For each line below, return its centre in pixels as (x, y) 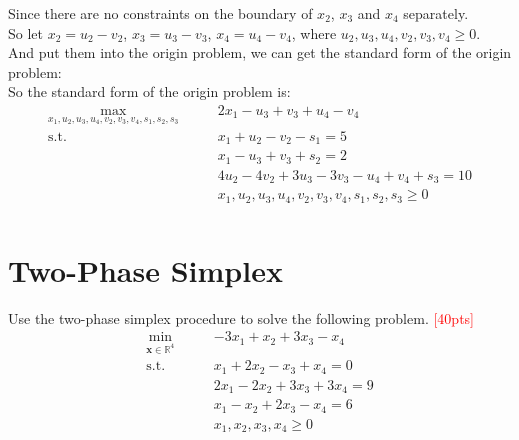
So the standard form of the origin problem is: (149, 91)
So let (25, 32)
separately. (436, 13)
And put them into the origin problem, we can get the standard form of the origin (260, 52)
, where (314, 32)
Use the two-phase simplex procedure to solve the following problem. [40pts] (241, 317)
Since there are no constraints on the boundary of (160, 13)
